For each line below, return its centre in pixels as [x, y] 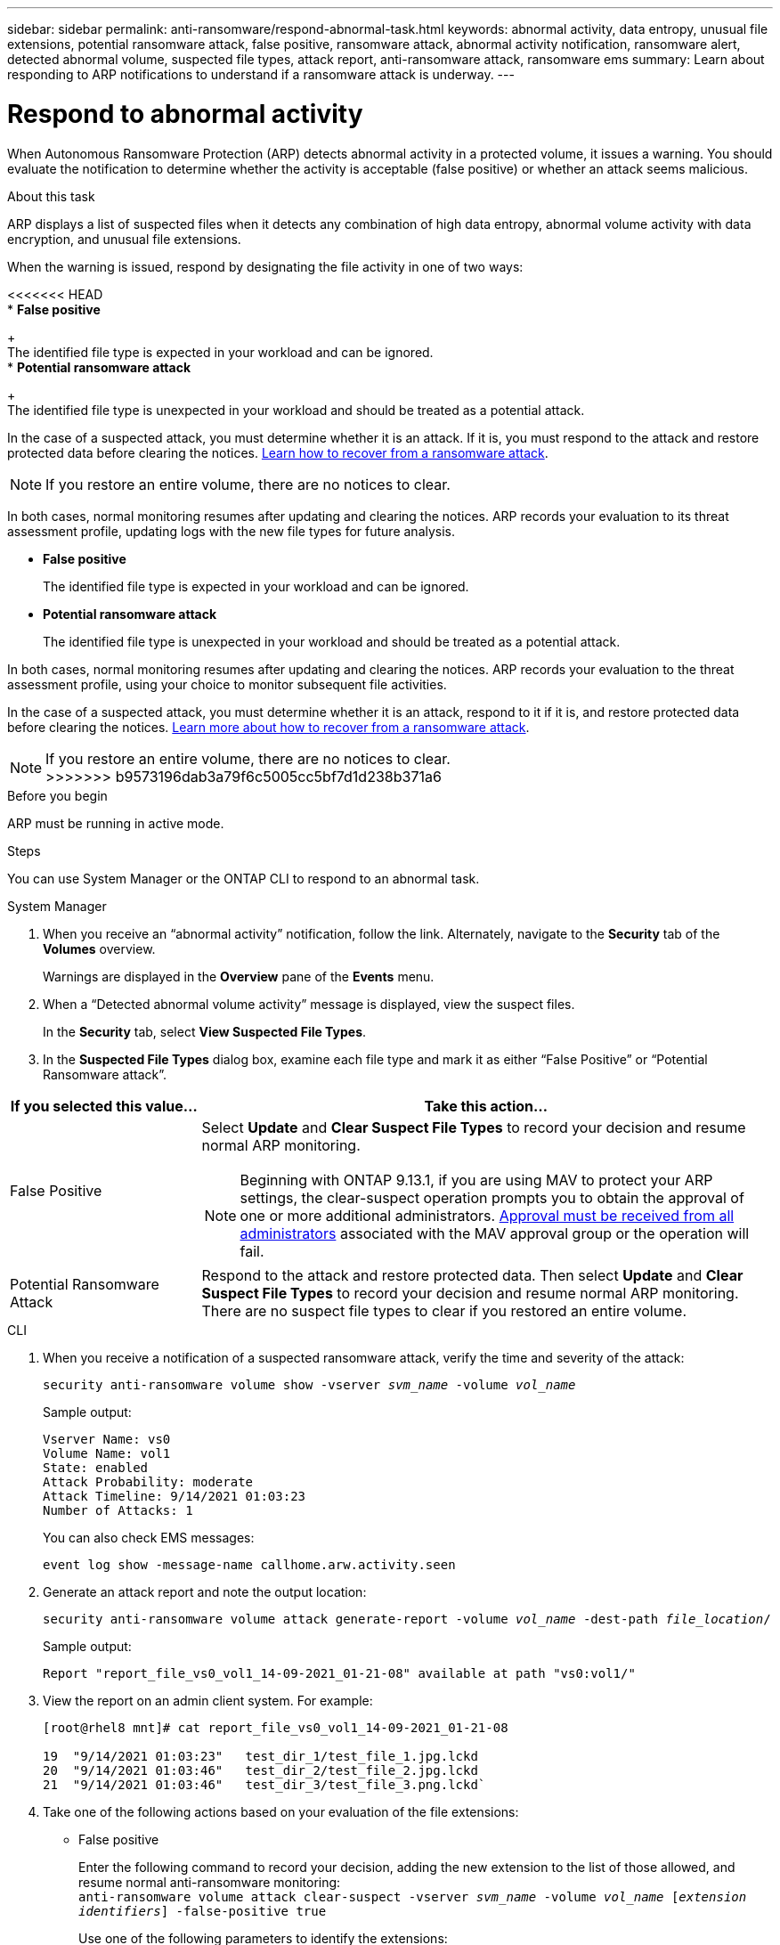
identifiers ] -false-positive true [203, 1911]
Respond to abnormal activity [185, 114]
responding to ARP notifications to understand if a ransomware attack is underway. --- [261, 74]
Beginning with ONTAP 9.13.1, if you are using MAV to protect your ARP [476, 1180]
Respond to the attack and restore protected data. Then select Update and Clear [472, 1275]
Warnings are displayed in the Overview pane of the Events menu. [239, 976]
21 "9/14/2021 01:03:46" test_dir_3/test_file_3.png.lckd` [264, 1784]
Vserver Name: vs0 [107, 1439]
